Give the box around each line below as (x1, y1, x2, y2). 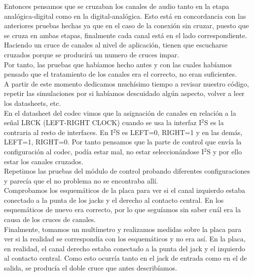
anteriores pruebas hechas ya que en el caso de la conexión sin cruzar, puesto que (4, 20, 249, 31)
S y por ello (207, 146, 242, 156)
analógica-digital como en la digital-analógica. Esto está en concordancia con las (4, 10, 246, 21)
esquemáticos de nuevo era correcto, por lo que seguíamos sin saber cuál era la (4, 204, 241, 215)
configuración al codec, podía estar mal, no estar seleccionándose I (4, 146, 204, 156)
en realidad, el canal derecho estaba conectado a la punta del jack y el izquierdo (4, 243, 246, 253)
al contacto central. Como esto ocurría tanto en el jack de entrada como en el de (4, 253, 247, 263)
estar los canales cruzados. (4, 156, 83, 166)
